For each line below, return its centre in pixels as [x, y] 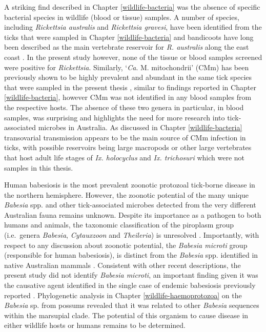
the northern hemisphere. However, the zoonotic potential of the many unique [127, 194]
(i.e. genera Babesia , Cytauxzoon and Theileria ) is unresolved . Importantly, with [132, 235]
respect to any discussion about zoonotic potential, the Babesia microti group [126, 245]
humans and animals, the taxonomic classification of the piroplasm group [119, 225]
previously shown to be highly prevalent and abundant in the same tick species [128, 77]
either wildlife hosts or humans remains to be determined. [95, 325]
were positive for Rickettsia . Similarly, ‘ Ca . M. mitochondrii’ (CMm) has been [127, 67]
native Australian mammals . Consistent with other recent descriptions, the [122, 265]
